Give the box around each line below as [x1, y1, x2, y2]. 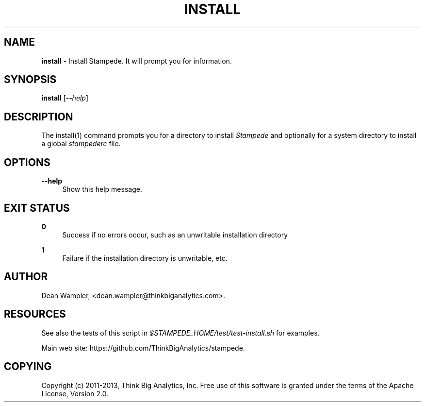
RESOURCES [4, 308, 66, 321]
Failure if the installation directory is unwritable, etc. [62, 254, 228, 262]
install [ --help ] [41, 94, 89, 102]
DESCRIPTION [4, 110, 73, 123]
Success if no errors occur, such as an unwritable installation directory [62, 230, 288, 239]
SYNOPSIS [4, 73, 57, 86]
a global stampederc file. [41, 139, 121, 148]
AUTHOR [4, 271, 48, 283]
